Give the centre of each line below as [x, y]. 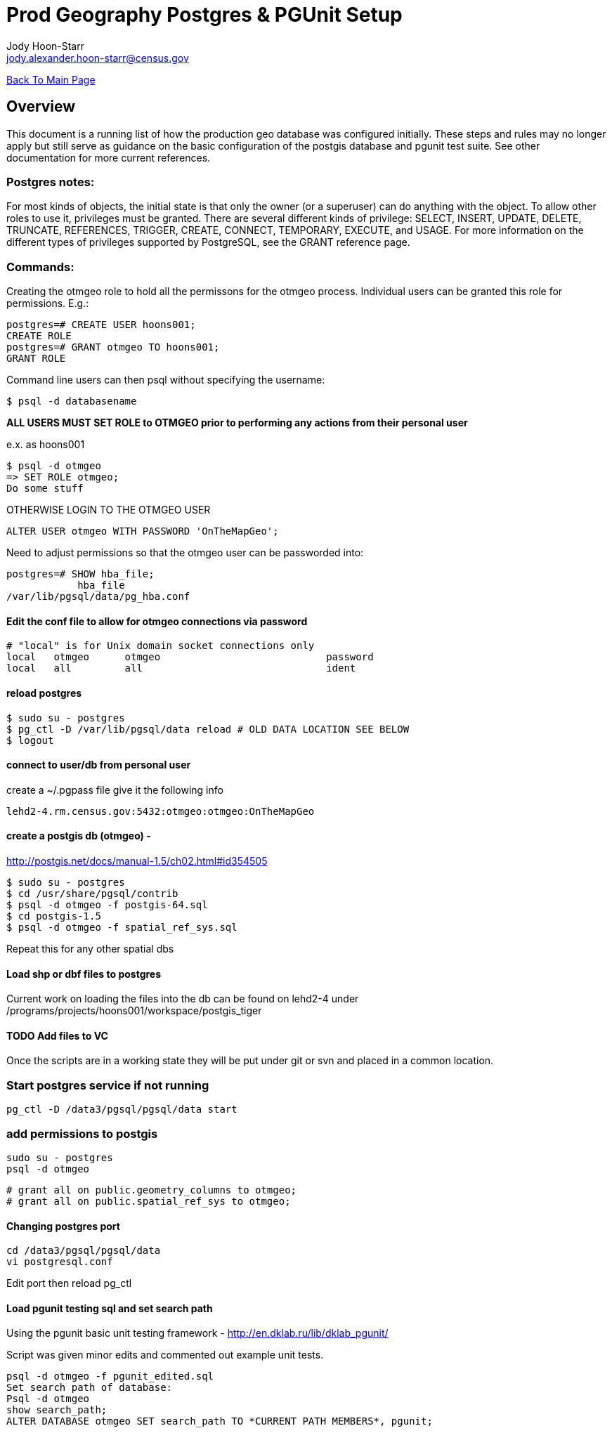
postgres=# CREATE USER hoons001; [101, 325]
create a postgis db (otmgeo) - [79, 836]
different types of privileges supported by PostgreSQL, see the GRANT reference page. [208, 242]
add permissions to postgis [82, 1133]
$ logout [30, 740]
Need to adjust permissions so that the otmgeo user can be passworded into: [185, 553]
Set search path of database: [90, 1388]
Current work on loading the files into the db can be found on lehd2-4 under [183, 999]
